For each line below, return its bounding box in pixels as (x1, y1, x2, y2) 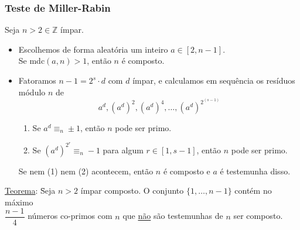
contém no (234, 184, 272, 197)
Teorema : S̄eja (5, 184, 56, 197)
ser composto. (233, 210, 283, 222)
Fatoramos (18, 74, 56, 86)
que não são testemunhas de (122, 210, 223, 222)
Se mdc (18, 54, 45, 67)
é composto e (163, 164, 210, 177)
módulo (18, 85, 46, 98)
